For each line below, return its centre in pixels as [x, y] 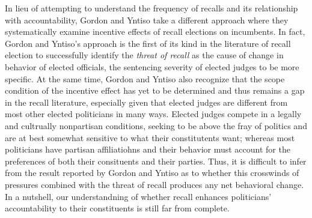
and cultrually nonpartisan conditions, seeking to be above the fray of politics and [156, 125]
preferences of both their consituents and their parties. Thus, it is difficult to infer [156, 161]
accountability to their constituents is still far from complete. [117, 208]
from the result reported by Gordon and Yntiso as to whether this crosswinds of [152, 173]
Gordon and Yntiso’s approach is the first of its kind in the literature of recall [148, 43]
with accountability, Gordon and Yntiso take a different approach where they [147, 20]
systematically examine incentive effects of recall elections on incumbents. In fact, [155, 32]
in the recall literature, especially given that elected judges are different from [146, 102]
